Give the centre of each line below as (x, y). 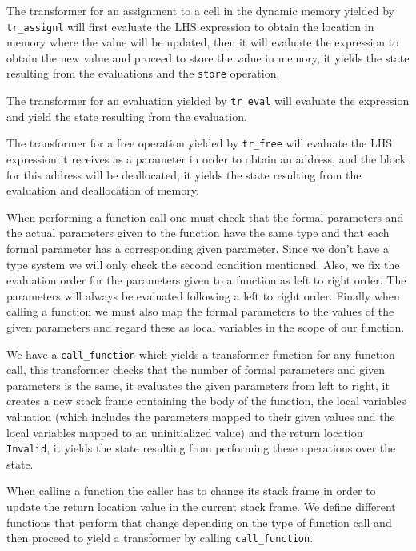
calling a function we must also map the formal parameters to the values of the (200, 311)
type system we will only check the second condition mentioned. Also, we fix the (203, 264)
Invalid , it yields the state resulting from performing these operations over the (201, 448)
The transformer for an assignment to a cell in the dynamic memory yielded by (200, 10)
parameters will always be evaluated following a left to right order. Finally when (203, 295)
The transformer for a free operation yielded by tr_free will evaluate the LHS (199, 143)
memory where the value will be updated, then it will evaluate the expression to (203, 42)
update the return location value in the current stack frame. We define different (201, 506)
